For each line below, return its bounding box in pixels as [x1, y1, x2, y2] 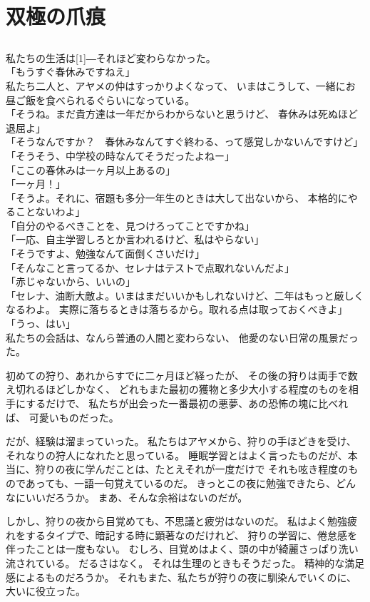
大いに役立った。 [6, 583, 86, 598]
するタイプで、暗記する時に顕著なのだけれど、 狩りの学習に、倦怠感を [25, 527, 357, 542]
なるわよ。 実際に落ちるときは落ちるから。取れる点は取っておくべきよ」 [6, 302, 348, 317]
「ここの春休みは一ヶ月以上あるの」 [6, 162, 175, 177]
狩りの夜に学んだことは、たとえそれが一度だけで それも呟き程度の [35, 461, 349, 476]
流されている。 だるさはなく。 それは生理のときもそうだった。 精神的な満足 [6, 555, 365, 570]
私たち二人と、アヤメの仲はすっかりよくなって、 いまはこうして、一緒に [6, 78, 346, 93]
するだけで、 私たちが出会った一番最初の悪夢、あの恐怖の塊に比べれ [26, 396, 349, 411]
